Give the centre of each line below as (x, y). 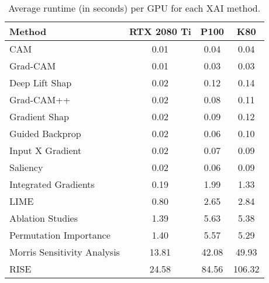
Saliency (26, 167)
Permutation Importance (60, 235)
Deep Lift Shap (41, 83)
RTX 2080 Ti (160, 31)
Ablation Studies (44, 218)
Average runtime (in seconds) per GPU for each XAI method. (134, 8)
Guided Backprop (45, 133)
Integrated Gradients (52, 184)
